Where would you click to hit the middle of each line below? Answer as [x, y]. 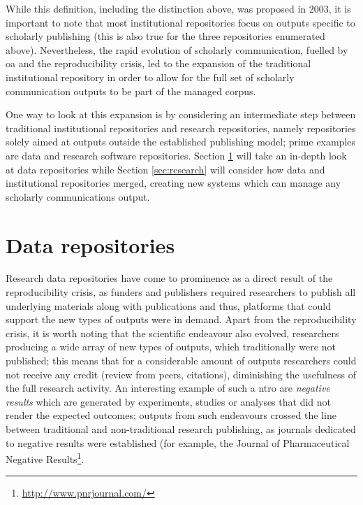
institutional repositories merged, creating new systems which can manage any [173, 183]
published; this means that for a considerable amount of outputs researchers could [181, 360]
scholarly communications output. [78, 196]
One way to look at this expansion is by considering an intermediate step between [181, 114]
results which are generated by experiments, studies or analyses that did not [168, 401]
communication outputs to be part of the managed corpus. [131, 91]
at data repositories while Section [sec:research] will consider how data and [165, 169]
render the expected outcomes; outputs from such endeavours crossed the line [171, 415]
